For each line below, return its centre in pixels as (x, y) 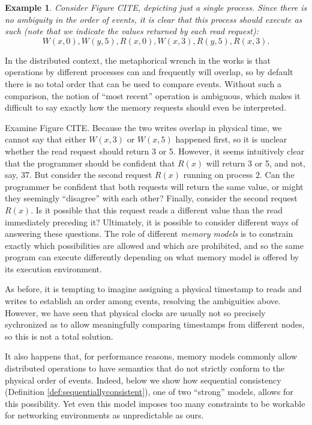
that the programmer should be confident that (90, 163)
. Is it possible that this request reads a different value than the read (157, 209)
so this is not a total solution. (59, 336)
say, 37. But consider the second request (79, 175)
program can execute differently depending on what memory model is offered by (152, 257)
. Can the (277, 175)
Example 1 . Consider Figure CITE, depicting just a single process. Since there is (156, 7)
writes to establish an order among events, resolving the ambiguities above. (143, 301)
